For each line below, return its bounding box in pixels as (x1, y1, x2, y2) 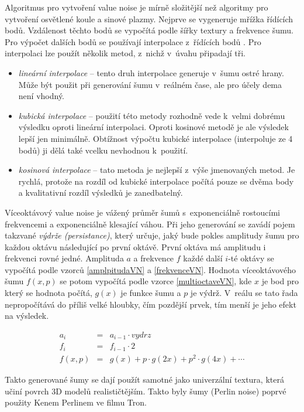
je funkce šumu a (120, 287, 181, 299)
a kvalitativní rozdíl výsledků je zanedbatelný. (18, 186, 183, 199)
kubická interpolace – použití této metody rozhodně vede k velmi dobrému (18, 109, 285, 121)
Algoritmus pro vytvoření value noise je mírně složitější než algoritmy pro (5, 1, 268, 13)
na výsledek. (5, 309, 49, 322)
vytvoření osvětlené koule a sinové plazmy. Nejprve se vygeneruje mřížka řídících (5, 12, 293, 25)
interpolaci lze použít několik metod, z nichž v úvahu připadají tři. (5, 47, 246, 59)
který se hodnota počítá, (5, 287, 92, 299)
